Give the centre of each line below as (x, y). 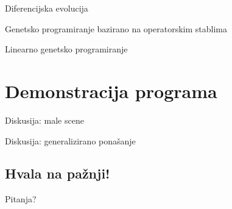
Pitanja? (21, 199)
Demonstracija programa (111, 90)
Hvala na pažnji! (58, 173)
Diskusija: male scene (44, 120)
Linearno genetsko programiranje (66, 49)
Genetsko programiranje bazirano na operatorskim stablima (116, 28)
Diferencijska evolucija (47, 8)
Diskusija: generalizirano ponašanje (70, 140)
